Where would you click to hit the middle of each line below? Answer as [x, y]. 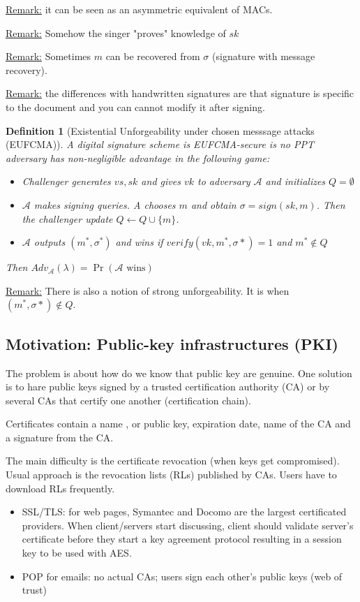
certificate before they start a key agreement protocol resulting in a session [182, 539]
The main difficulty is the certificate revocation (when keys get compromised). [173, 461]
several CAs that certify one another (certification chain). [128, 400]
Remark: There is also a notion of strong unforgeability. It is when [148, 290]
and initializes [295, 181]
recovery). [27, 69]
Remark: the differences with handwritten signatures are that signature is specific [180, 93]
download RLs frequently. [60, 488]
